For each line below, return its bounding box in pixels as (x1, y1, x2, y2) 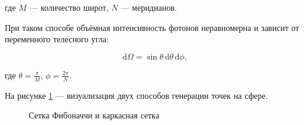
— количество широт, (29, 1, 109, 13)
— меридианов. (121, 1, 177, 13)
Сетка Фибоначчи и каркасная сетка (29, 109, 159, 121)
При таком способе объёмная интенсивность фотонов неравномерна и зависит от (5, 21, 299, 33)
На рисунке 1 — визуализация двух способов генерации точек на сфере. (5, 89, 268, 101)
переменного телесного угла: (5, 33, 109, 45)
